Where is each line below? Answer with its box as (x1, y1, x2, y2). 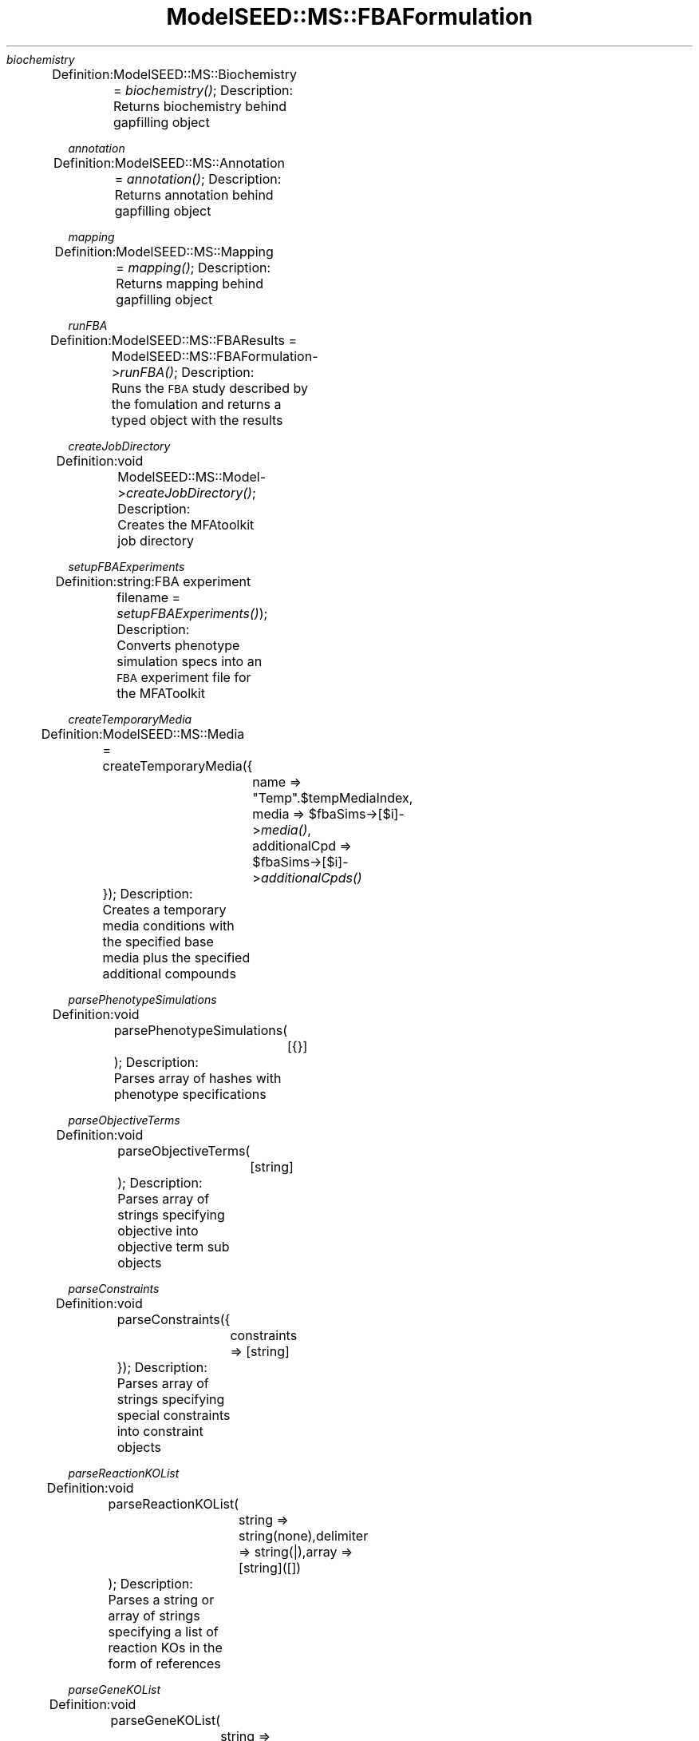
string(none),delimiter (239, 1527, 369, 1544)
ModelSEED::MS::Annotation (114, 154, 285, 171)
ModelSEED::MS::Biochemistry (113, 65, 297, 82)
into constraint (116, 1422, 203, 1439)
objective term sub (117, 1238, 230, 1255)
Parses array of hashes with (113, 1069, 282, 1086)
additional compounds (102, 965, 236, 982)
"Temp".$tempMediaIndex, (252, 789, 413, 806)
